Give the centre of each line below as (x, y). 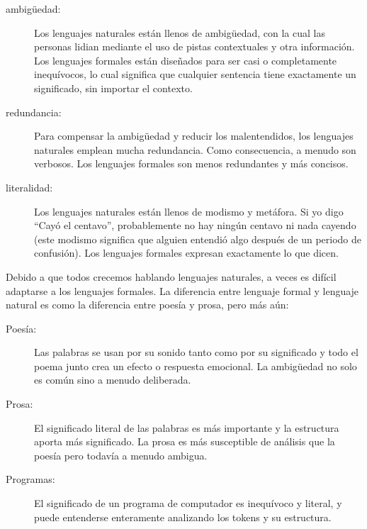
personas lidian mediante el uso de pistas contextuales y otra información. (194, 46)
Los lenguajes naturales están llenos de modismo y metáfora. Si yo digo (189, 211)
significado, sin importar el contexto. (113, 88)
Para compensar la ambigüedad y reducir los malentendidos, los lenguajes (194, 136)
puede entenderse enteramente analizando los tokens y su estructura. (183, 517)
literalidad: (29, 187)
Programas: (30, 479)
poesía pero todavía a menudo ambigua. (121, 455)
